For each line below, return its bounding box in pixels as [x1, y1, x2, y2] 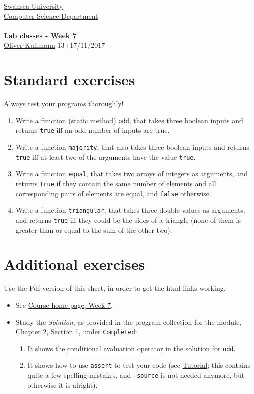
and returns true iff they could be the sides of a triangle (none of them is [15, 214, 241, 225]
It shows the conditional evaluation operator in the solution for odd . [27, 343, 236, 353]
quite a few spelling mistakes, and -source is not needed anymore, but [27, 370, 245, 380]
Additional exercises [4, 254, 145, 274]
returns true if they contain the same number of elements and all [15, 178, 216, 188]
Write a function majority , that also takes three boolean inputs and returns [15, 142, 250, 152]
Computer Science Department [4, 10, 98, 21]
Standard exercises [4, 69, 135, 90]
